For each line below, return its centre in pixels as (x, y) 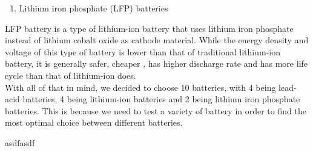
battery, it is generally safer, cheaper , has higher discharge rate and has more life (156, 63)
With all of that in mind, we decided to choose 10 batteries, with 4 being (140, 87)
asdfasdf (20, 142)
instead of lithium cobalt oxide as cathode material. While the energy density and (157, 40)
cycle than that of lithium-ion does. (71, 75)
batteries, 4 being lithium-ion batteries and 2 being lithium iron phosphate (161, 99)
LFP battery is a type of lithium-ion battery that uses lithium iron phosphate (149, 28)
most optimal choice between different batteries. (94, 122)
